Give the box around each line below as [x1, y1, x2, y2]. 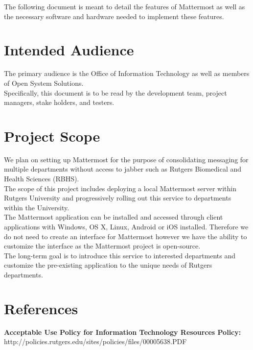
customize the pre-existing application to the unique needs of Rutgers [4, 260, 212, 270]
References [4, 298, 78, 318]
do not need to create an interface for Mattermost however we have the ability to [4, 231, 247, 241]
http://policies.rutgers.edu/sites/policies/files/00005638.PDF [4, 336, 187, 347]
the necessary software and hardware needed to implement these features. [4, 11, 224, 21]
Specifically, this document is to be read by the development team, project [4, 87, 227, 98]
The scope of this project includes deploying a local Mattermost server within [4, 183, 236, 193]
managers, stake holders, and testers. [4, 97, 115, 107]
